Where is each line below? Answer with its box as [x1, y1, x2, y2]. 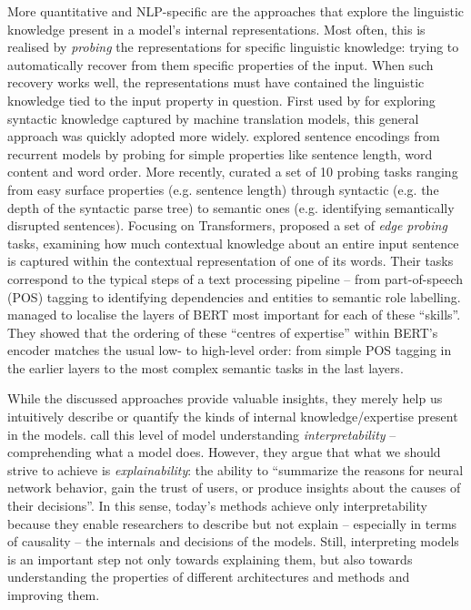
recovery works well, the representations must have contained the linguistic [7, 73, 425, 92]
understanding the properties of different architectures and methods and [7, 567, 410, 586]
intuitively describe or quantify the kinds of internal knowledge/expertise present [7, 407, 458, 426]
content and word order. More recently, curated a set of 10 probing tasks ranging [7, 162, 458, 181]
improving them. [7, 585, 100, 604]
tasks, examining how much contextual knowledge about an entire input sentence [7, 233, 459, 252]
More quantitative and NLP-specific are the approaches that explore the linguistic [7, 2, 465, 20]
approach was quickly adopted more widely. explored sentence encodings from [7, 127, 440, 146]
